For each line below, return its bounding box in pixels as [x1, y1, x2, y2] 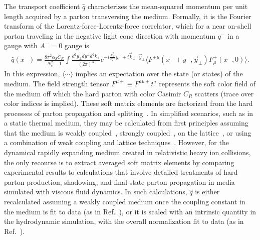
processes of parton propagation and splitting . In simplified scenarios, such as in [4, 107, 253, 118]
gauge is [64, 40, 89, 51]
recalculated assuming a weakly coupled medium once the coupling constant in [4, 196, 245, 207]
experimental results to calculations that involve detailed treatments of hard [4, 167, 238, 177]
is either [195, 186, 220, 197]
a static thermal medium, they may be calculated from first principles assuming [4, 117, 248, 128]
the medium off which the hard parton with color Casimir [4, 88, 181, 98]
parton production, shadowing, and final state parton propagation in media [4, 176, 235, 187]
